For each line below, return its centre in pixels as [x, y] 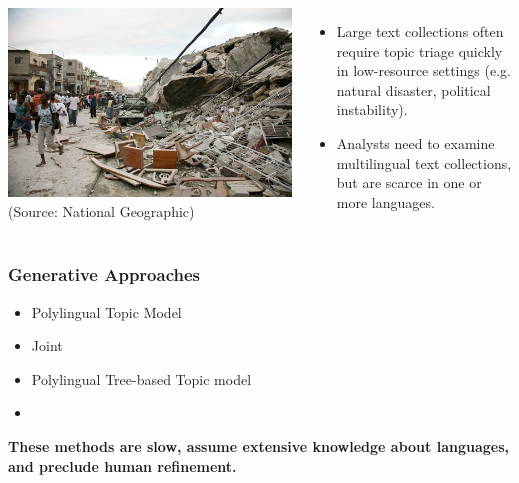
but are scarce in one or [409, 182]
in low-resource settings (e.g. [423, 70]
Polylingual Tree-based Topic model [141, 378]
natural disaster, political [413, 89]
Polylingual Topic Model [106, 311]
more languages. [385, 201]
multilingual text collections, [424, 162]
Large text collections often [420, 31]
